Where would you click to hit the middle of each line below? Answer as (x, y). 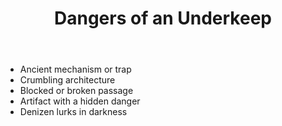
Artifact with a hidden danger (80, 101)
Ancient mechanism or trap (75, 69)
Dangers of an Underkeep (163, 18)
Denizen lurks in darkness (73, 112)
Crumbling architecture (67, 80)
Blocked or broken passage (76, 91)
